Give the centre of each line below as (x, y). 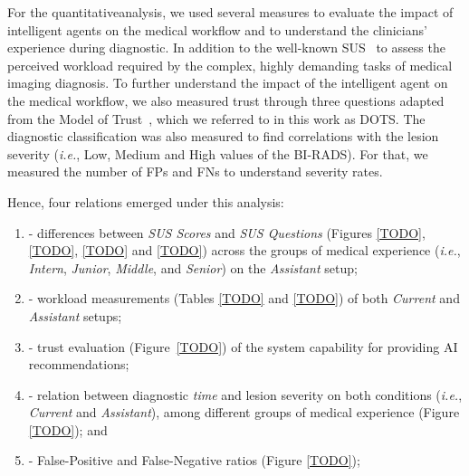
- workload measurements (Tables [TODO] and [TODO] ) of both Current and (244, 298)
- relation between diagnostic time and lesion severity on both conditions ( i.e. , (245, 394)
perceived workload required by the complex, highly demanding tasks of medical (230, 65)
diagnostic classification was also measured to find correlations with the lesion (223, 136)
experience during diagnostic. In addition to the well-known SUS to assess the (226, 48)
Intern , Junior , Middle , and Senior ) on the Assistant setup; (193, 267)
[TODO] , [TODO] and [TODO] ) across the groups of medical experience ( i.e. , (244, 250)
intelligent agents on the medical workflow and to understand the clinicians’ (217, 29)
